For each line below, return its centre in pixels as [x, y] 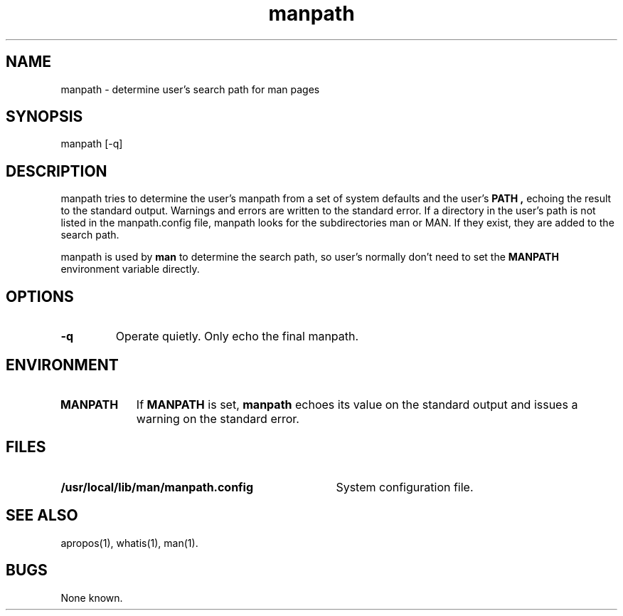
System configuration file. [405, 487]
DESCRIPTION [57, 171]
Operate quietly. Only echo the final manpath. [237, 336]
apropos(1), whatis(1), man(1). [129, 543]
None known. [92, 597]
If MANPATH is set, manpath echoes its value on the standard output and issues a [357, 404]
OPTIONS [40, 296]
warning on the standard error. [218, 418]
